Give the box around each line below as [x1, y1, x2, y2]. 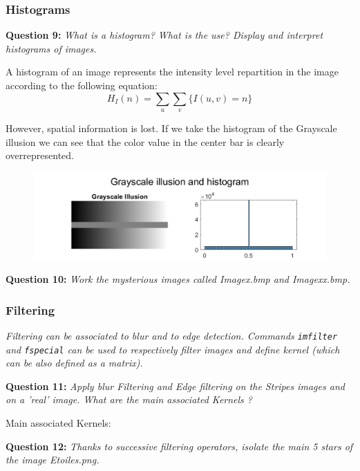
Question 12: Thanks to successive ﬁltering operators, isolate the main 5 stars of [6, 438, 353, 453]
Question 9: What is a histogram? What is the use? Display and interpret [6, 28, 323, 42]
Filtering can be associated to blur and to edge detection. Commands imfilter [6, 328, 338, 342]
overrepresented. [6, 148, 74, 163]
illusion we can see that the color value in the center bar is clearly [6, 134, 285, 149]
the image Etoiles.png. [6, 452, 100, 467]
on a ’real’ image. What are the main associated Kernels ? [6, 392, 253, 407]
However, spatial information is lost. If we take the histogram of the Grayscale [6, 120, 337, 135]
